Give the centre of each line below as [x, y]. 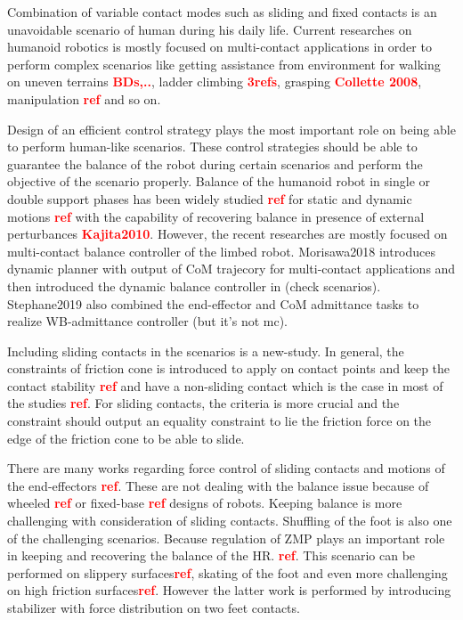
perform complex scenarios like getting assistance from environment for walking [224, 64]
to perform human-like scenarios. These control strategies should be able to [212, 147]
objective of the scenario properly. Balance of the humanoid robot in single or [219, 181]
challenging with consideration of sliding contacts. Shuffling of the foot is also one [230, 521]
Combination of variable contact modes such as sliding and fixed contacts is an [222, 12]
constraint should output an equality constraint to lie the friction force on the [219, 421]
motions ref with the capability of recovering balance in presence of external [216, 216]
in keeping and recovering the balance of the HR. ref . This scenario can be [211, 555]
